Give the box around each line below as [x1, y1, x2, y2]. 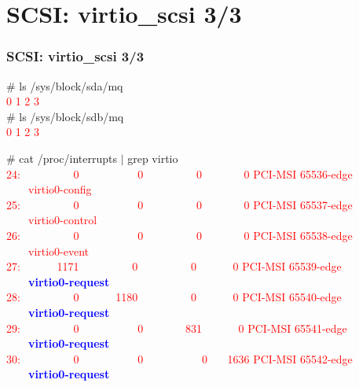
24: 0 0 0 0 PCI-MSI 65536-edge [6, 165, 353, 182]
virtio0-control [27, 212, 97, 228]
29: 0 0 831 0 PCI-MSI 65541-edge [6, 319, 347, 336]
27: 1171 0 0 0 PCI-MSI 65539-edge [6, 258, 342, 275]
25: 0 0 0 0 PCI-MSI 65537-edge [6, 196, 353, 212]
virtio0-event [27, 242, 90, 259]
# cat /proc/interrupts [6, 149, 117, 166]
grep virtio [127, 149, 178, 166]
